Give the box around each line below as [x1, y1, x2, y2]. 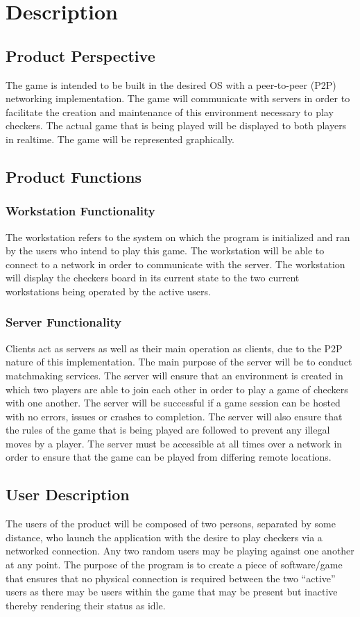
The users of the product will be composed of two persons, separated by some [6, 516, 336, 531]
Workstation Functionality [6, 202, 155, 220]
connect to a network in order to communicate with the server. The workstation [6, 256, 345, 271]
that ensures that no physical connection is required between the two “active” [6, 570, 336, 585]
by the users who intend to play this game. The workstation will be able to [6, 243, 325, 258]
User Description [6, 484, 130, 505]
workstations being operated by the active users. [6, 283, 211, 298]
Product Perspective [6, 44, 155, 66]
